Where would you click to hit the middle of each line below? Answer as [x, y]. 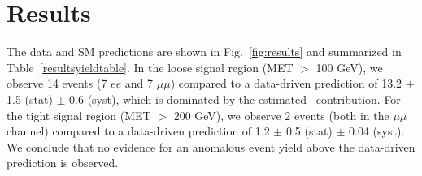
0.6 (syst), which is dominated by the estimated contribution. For [235, 99]
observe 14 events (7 [57, 83]
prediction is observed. [63, 163]
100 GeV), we [349, 67]
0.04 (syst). [377, 131]
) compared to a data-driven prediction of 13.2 [286, 83]
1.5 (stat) [30, 99]
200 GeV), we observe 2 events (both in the [281, 115]
